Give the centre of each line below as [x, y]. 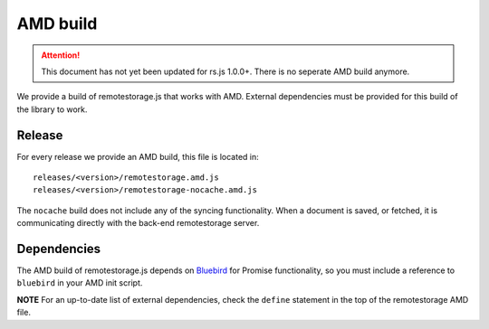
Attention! [61, 55]
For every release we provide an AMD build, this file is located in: [138, 156]
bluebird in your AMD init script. [80, 283]
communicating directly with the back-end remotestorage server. [138, 223]
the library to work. [52, 109]
